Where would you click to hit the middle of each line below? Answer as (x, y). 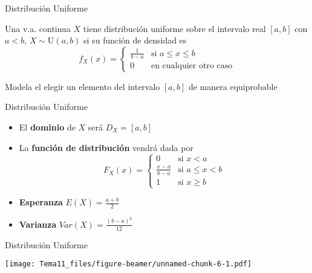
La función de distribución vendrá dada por (106, 147)
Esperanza (41, 202)
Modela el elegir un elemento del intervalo (83, 86)
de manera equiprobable (233, 86)
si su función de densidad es (135, 40)
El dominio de (47, 127)
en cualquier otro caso (192, 66)
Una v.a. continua (38, 28)
